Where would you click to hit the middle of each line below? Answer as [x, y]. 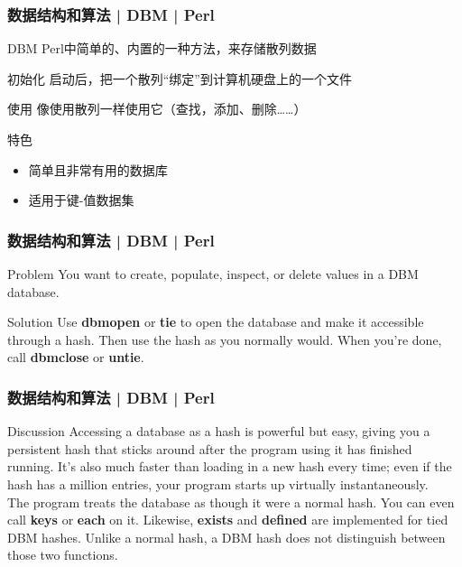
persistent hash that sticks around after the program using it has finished [210, 448]
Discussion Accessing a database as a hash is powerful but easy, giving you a [219, 431]
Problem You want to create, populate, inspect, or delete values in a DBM [213, 274]
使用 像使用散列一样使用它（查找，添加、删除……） [157, 109]
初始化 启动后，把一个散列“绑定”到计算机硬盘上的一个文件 [180, 78]
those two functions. [63, 555]
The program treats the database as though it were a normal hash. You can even [231, 502]
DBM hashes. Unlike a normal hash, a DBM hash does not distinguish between [226, 537]
